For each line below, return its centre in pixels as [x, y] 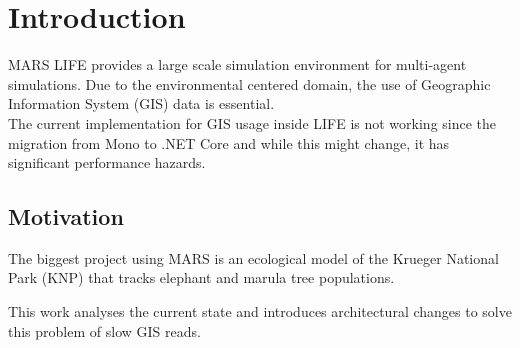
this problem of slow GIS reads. [104, 330]
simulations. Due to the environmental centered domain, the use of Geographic [249, 83]
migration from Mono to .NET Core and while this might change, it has [229, 142]
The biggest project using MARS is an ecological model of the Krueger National [253, 257]
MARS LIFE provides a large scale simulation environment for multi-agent [237, 64]
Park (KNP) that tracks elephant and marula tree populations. [201, 277]
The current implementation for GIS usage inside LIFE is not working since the [252, 122]
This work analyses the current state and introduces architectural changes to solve [260, 311]
